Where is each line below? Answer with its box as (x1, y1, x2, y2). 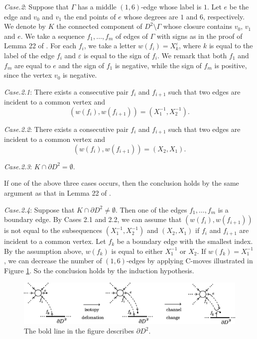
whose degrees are (124, 11, 178, 21)
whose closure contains (163, 21, 233, 31)
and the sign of (58, 60, 105, 70)
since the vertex (4, 70, 52, 80)
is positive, (214, 60, 247, 70)
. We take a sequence (20, 30, 85, 41)
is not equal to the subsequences (4, 225, 103, 235)
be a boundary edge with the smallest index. (117, 236, 253, 246)
